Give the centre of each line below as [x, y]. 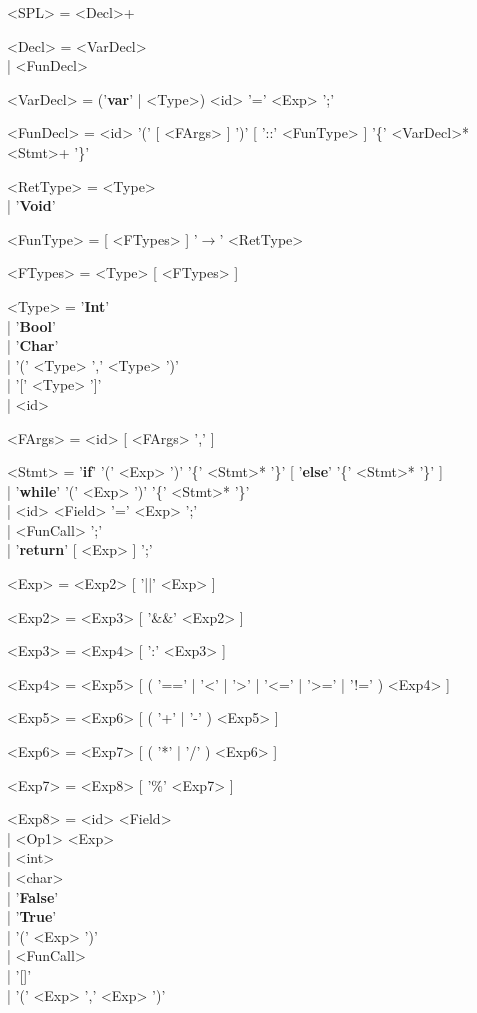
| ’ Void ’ [31, 205]
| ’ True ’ [32, 916]
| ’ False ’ [33, 896]
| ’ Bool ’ [31, 325]
